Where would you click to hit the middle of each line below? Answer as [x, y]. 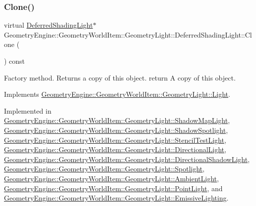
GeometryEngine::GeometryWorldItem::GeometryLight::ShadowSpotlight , [116, 130]
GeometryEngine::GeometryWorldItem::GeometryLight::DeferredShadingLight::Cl [128, 34]
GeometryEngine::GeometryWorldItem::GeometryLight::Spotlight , [104, 169]
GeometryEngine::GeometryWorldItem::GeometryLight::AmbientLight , [111, 178]
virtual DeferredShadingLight [49, 25]
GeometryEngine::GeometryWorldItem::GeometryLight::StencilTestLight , [115, 140]
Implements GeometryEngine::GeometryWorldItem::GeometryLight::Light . [117, 94]
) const [15, 61]
